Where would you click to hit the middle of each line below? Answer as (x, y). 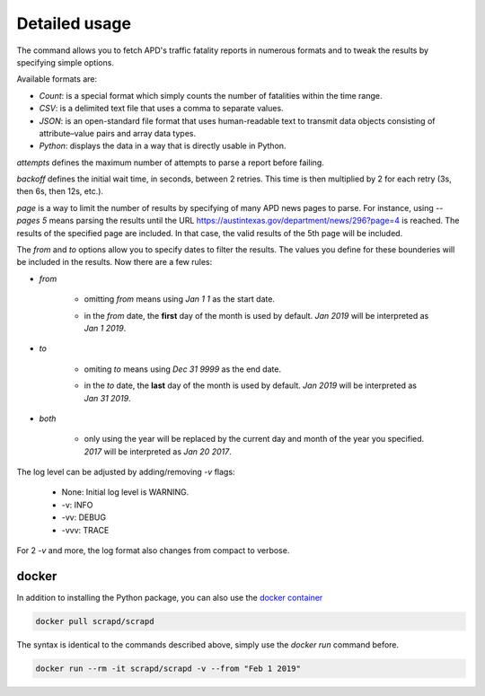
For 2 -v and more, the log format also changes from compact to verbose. (153, 551)
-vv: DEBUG (84, 517)
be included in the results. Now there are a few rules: (115, 262)
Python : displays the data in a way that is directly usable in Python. (163, 146)
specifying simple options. (65, 62)
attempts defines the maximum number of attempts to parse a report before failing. (171, 163)
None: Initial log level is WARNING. (125, 492)
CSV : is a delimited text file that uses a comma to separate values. (161, 109)
